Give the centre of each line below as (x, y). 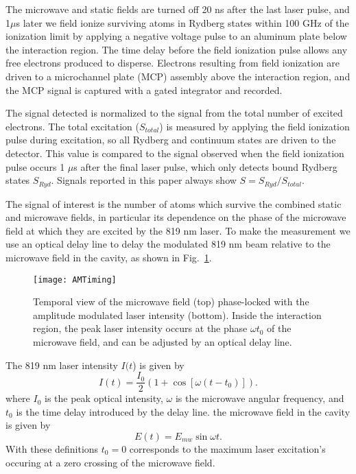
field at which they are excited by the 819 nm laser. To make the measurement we (178, 230)
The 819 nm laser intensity (62, 365)
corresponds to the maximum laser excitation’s (227, 449)
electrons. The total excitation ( (72, 126)
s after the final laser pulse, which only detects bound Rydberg (205, 166)
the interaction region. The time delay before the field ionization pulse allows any (177, 49)
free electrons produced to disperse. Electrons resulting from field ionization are (173, 63)
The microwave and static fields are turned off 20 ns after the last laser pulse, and (178, 9)
